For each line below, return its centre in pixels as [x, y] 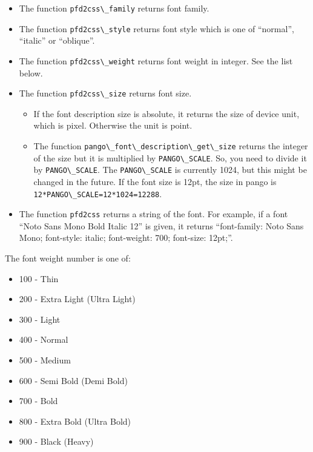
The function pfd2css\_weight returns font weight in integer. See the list [156, 60]
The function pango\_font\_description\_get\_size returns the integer [171, 146]
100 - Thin [39, 278]
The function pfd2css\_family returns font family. [114, 8]
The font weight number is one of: [68, 258]
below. [31, 73]
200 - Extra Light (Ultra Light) [77, 299]
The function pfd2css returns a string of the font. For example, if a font [153, 214]
